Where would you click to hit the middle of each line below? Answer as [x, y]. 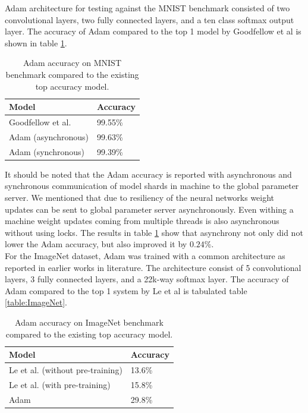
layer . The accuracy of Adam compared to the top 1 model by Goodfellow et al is [153, 31]
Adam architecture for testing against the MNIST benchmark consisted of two [147, 8]
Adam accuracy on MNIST [72, 63]
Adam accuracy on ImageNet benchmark [89, 322]
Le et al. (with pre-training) [60, 384]
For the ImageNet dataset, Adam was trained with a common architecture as [145, 255]
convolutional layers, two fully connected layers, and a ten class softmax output [150, 19]
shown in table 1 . [36, 42]
